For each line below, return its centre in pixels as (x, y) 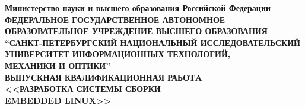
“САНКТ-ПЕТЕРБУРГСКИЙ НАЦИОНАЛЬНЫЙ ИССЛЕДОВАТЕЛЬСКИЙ (152, 42)
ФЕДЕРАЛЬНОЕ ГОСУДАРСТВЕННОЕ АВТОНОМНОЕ (115, 19)
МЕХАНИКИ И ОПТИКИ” (58, 65)
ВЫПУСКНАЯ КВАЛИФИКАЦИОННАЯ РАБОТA (104, 77)
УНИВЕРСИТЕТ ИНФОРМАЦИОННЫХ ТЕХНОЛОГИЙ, (118, 54)
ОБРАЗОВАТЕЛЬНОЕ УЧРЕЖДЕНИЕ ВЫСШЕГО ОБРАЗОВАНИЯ (136, 31)
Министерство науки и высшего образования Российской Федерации (138, 8)
